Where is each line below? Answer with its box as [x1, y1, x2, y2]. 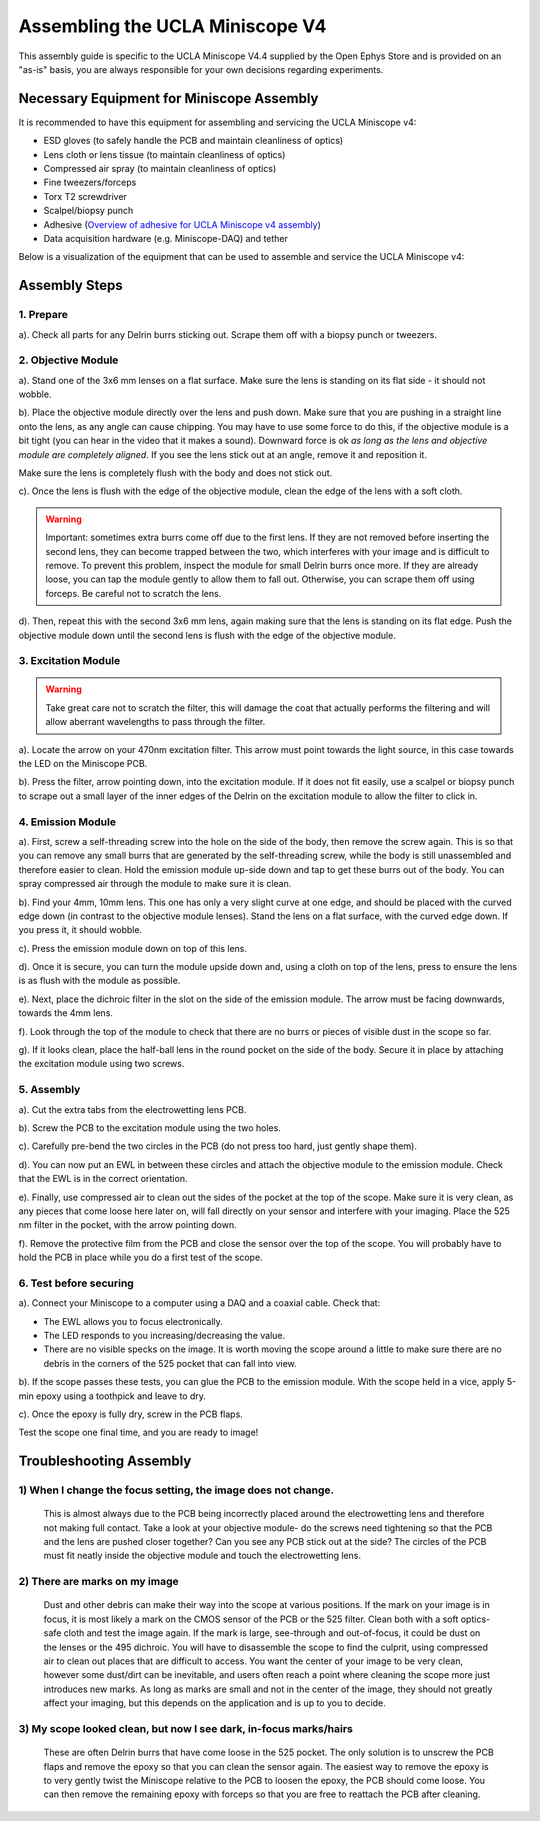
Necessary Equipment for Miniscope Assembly [18, 90, 319, 107]
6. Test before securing [18, 1276, 134, 1290]
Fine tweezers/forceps [43, 176, 137, 189]
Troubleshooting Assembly [18, 1453, 192, 1470]
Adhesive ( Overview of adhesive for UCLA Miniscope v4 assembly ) [43, 218, 322, 230]
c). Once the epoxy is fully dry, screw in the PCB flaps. [18, 1408, 244, 1420]
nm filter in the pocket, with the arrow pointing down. [18, 1219, 237, 1231]
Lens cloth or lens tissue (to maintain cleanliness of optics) [43, 148, 286, 160]
